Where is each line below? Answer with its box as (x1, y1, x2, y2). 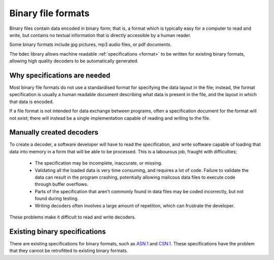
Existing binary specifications (9, 227, 106, 236)
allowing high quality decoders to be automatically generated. (9, 58, 139, 64)
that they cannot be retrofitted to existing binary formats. (9, 248, 128, 254)
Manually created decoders (9, 128, 98, 137)
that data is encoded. (9, 99, 54, 105)
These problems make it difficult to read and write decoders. (9, 214, 136, 220)
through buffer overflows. (35, 181, 88, 187)
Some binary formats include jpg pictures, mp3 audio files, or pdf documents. (9, 41, 172, 48)
